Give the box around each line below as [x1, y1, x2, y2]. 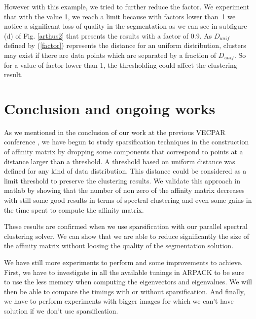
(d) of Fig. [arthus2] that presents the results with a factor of [4, 30, 189, 41]
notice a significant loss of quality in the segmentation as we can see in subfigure [4, 21, 247, 31]
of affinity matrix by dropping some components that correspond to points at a [4, 146, 243, 157]
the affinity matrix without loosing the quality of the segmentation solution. [4, 240, 234, 251]
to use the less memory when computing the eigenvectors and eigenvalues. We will [4, 276, 252, 287]
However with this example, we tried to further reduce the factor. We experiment [4, 1, 250, 11]
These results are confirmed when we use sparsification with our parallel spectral [4, 221, 248, 231]
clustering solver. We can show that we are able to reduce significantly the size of [4, 230, 250, 241]
